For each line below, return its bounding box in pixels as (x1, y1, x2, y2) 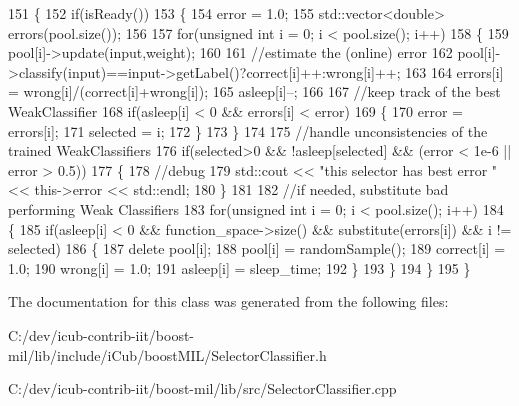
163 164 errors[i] (405, 61, 504, 82)
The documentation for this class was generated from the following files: (8, 291, 449, 312)
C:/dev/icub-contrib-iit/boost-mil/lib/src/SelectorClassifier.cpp (8, 378, 397, 399)
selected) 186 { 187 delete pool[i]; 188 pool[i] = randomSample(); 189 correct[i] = (8, 238, 506, 259)
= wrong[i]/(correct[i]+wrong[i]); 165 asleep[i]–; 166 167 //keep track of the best (8, 81, 501, 102)
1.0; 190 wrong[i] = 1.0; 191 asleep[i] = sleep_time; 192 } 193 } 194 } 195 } (8, 257, 471, 278)
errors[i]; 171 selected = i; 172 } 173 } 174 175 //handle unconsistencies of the (8, 120, 488, 141)
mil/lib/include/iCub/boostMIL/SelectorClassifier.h (8, 344, 327, 365)
